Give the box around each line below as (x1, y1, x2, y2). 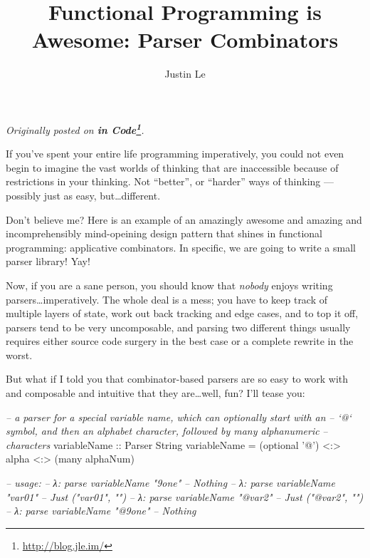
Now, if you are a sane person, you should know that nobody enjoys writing (6, 277, 333, 292)
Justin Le (164, 66, 206, 81)
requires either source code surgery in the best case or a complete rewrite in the (6, 334, 354, 348)
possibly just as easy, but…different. (6, 187, 161, 202)
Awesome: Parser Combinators (31, 25, 339, 54)
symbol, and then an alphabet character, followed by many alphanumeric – (6, 423, 328, 438)
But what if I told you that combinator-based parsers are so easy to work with (6, 371, 349, 386)
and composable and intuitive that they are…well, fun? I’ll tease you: (6, 386, 305, 401)
